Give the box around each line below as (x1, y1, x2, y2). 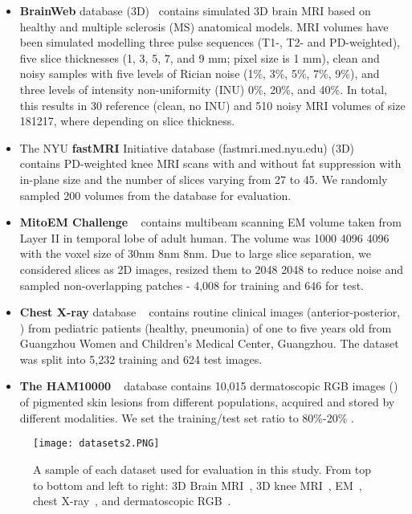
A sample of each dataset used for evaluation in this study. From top (33, 460, 372, 477)
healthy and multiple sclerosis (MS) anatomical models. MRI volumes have (19, 18, 389, 35)
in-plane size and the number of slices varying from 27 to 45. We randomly (19, 170, 388, 187)
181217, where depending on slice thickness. (19, 112, 235, 129)
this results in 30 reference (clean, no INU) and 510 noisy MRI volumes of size (19, 96, 406, 113)
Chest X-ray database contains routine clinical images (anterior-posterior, (19, 304, 401, 320)
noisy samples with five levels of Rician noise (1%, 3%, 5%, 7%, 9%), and (19, 65, 380, 82)
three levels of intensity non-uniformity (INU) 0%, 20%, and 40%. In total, (19, 80, 387, 97)
